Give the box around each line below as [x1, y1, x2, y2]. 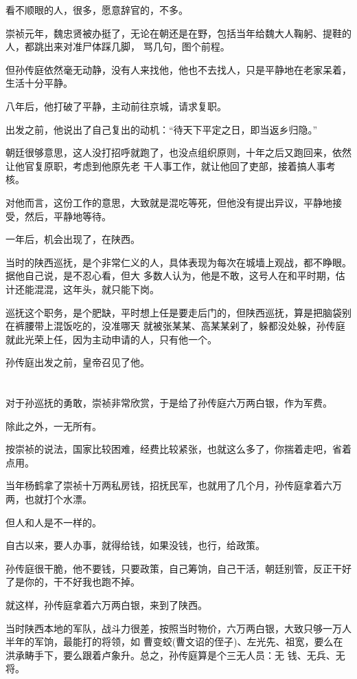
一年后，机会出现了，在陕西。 [5, 232, 140, 246]
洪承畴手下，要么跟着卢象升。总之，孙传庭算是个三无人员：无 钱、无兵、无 [5, 647, 345, 662]
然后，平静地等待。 [24, 208, 111, 223]
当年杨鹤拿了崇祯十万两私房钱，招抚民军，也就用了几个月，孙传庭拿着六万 [5, 478, 342, 493]
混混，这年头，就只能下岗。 [34, 281, 159, 296]
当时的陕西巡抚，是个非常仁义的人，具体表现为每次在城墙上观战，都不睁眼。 [5, 255, 352, 269]
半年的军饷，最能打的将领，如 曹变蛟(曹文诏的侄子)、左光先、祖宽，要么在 [5, 634, 343, 649]
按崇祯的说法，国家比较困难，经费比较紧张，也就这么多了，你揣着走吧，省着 [5, 442, 352, 456]
